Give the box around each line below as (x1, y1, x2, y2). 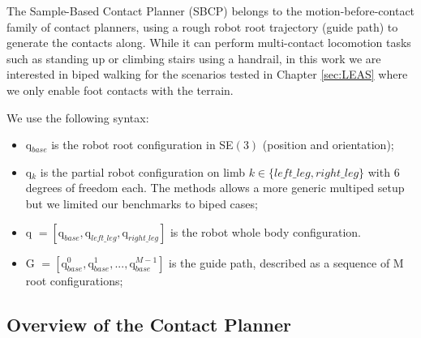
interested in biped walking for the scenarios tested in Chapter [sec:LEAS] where (6, 66, 408, 83)
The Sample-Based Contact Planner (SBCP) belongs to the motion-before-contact (6, 2, 415, 19)
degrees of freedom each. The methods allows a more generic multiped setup (25, 179, 405, 196)
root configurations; (25, 272, 123, 289)
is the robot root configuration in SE (51, 136, 234, 153)
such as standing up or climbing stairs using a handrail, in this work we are (6, 49, 381, 66)
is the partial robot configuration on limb (40, 163, 245, 180)
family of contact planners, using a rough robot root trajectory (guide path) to (6, 18, 398, 35)
